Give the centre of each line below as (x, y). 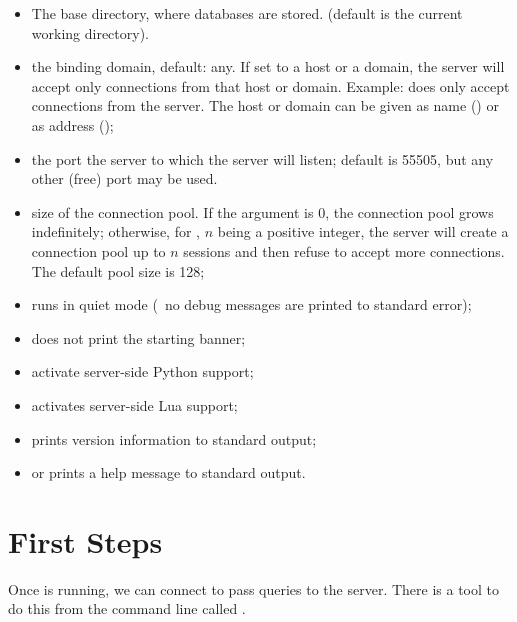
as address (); (72, 124)
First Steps (85, 540)
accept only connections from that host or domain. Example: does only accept (270, 85)
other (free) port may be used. (124, 178)
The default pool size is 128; (118, 270)
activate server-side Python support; (142, 371)
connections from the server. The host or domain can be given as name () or (265, 105)
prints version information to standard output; (174, 438)
